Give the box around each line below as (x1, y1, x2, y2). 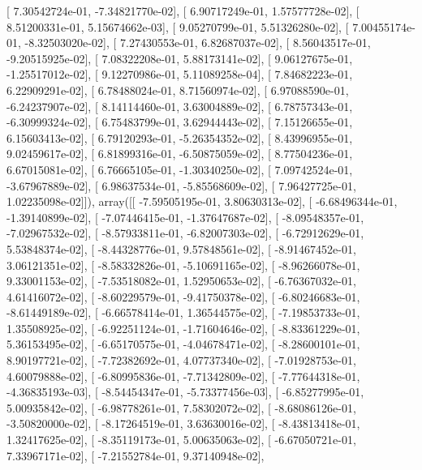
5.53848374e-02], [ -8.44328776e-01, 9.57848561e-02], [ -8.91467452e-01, (6, 240, 356, 257)
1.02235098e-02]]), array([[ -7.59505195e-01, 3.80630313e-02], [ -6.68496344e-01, (6, 193, 398, 210)
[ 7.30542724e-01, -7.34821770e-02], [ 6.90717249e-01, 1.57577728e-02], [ (6, 2, 360, 19)
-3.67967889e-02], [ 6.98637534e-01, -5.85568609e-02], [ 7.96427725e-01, (6, 177, 356, 194)
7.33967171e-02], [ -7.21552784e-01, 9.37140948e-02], (6, 446, 265, 464)
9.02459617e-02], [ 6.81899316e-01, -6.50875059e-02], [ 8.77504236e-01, (6, 145, 353, 162)
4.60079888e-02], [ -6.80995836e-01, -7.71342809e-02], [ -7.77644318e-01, (6, 367, 360, 384)
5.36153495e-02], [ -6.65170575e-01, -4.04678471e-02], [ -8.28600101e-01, (6, 335, 360, 352)
